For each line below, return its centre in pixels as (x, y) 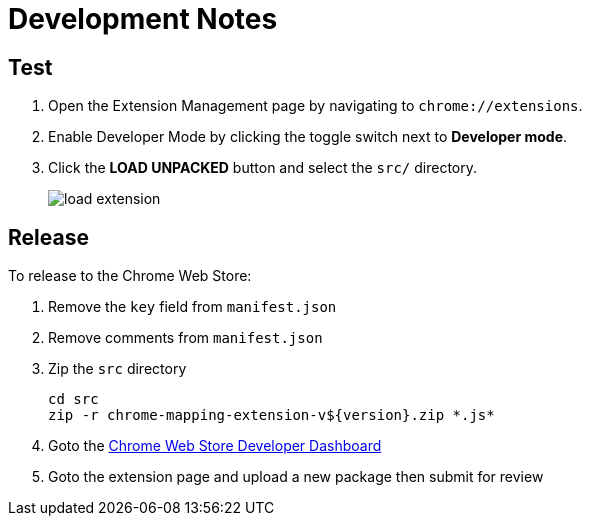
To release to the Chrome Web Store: (130, 276)
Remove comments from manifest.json (185, 338)
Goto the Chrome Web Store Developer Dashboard (215, 446)
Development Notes (143, 19)
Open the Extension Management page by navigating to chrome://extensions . (315, 106)
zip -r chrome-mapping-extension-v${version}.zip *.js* (271, 415)
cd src (73, 399)
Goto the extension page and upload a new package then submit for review (296, 477)
